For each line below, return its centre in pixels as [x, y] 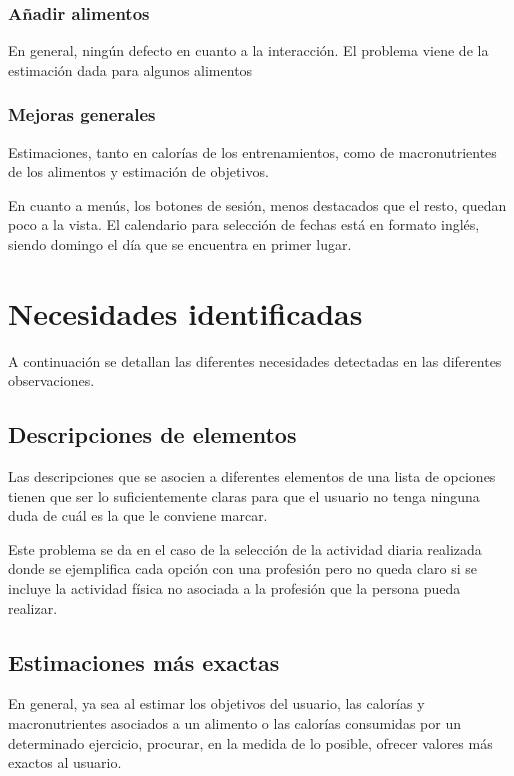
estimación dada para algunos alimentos [130, 69]
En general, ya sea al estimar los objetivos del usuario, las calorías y [216, 703]
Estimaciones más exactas [144, 661]
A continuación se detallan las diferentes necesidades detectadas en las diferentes [255, 360]
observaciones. [51, 380]
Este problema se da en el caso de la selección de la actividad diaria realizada [245, 548]
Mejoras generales [82, 114]
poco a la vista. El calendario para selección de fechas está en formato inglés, [244, 224]
